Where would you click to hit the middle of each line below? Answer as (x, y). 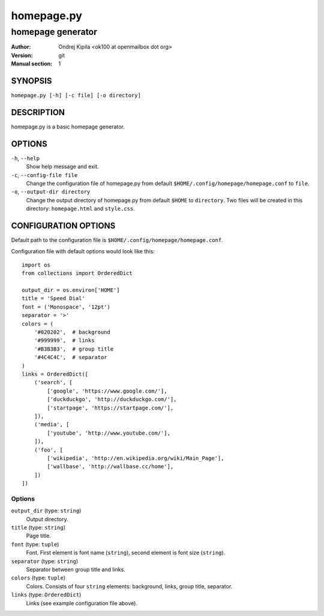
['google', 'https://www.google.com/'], (107, 391)
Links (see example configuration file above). (82, 603)
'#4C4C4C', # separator (70, 358)
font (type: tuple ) (35, 544)
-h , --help (25, 158)
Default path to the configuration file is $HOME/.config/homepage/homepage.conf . (117, 240)
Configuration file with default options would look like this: (83, 251)
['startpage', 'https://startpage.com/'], (110, 408)
